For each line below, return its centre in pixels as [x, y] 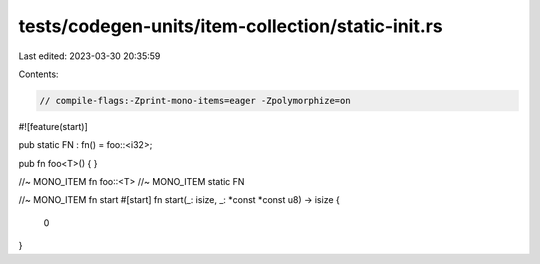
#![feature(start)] [53, 126]
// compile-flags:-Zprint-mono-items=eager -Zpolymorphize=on [195, 100]
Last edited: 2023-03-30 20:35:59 [89, 56]
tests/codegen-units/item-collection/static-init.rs [231, 26]
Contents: [38, 74]
